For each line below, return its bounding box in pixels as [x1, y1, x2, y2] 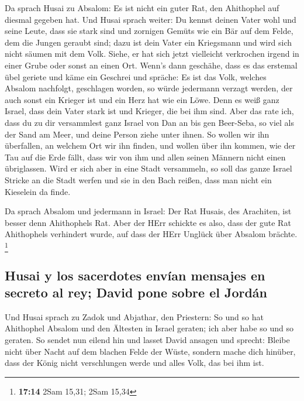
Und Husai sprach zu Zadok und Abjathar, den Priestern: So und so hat [5, 310, 264, 323]
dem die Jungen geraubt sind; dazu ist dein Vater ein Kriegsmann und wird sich [5, 36, 292, 48]
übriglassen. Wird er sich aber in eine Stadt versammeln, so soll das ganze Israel [5, 162, 292, 174]
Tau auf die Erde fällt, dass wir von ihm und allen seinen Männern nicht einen [5, 150, 286, 163]
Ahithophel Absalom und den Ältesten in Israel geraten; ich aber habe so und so [5, 322, 294, 334]
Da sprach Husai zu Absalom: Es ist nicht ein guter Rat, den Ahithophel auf [5, 2, 279, 13]
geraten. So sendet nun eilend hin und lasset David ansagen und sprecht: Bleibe [5, 333, 290, 345]
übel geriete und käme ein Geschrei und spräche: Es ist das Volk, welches [5, 70, 267, 83]
